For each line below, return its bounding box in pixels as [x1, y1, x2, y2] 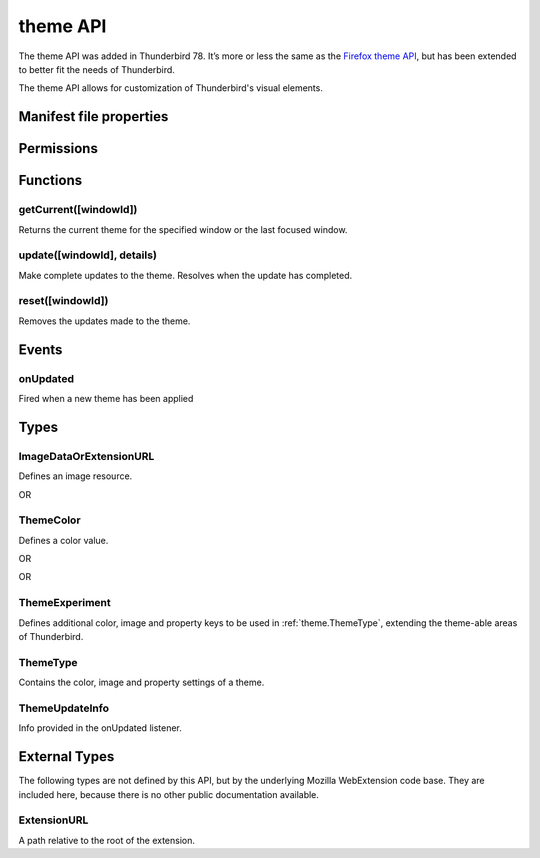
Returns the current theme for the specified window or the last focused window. [18, 223, 348, 235]
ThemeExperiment [18, 596, 112, 610]
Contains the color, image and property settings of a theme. [18, 676, 265, 689]
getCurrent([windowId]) [18, 203, 138, 217]
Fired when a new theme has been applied [18, 392, 194, 404]
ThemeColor [18, 513, 81, 527]
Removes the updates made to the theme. [18, 315, 191, 327]
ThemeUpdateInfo [18, 701, 110, 715]
